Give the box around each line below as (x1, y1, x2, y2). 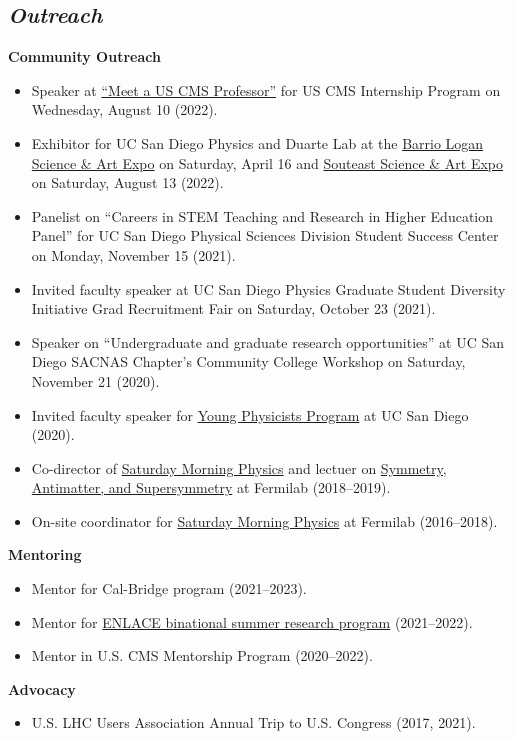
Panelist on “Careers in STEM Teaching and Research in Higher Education (31, 205, 494, 226)
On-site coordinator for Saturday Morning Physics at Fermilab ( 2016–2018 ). (31, 510, 498, 531)
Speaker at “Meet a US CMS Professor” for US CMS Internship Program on (31, 79, 501, 100)
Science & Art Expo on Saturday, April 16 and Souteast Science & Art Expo (31, 152, 504, 173)
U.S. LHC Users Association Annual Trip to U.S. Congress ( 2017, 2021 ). (31, 712, 476, 733)
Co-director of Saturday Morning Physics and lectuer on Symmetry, (31, 457, 447, 478)
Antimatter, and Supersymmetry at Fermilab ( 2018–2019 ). (31, 477, 391, 498)
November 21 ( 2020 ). (31, 370, 160, 391)
